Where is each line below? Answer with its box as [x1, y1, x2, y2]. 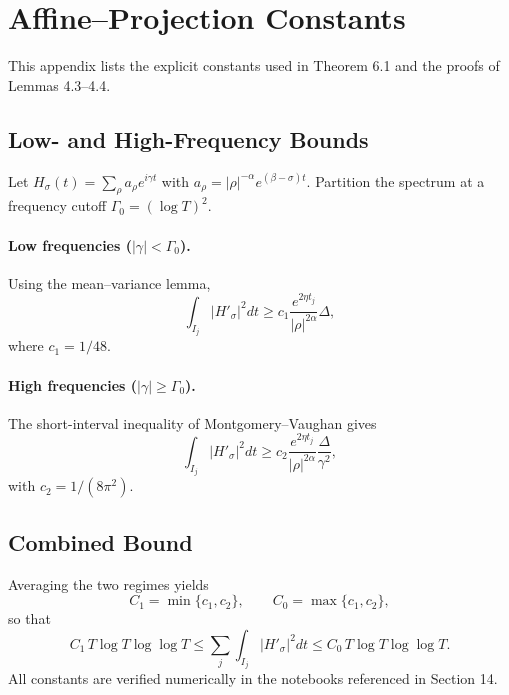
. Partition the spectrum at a [306, 170, 485, 191]
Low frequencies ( [8, 234, 132, 255]
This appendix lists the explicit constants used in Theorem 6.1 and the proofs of [8, 55, 500, 76]
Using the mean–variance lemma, [8, 272, 211, 293]
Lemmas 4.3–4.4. [8, 74, 111, 95]
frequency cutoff [8, 195, 107, 216]
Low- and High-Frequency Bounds [8, 123, 369, 154]
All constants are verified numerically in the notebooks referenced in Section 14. [8, 668, 498, 689]
